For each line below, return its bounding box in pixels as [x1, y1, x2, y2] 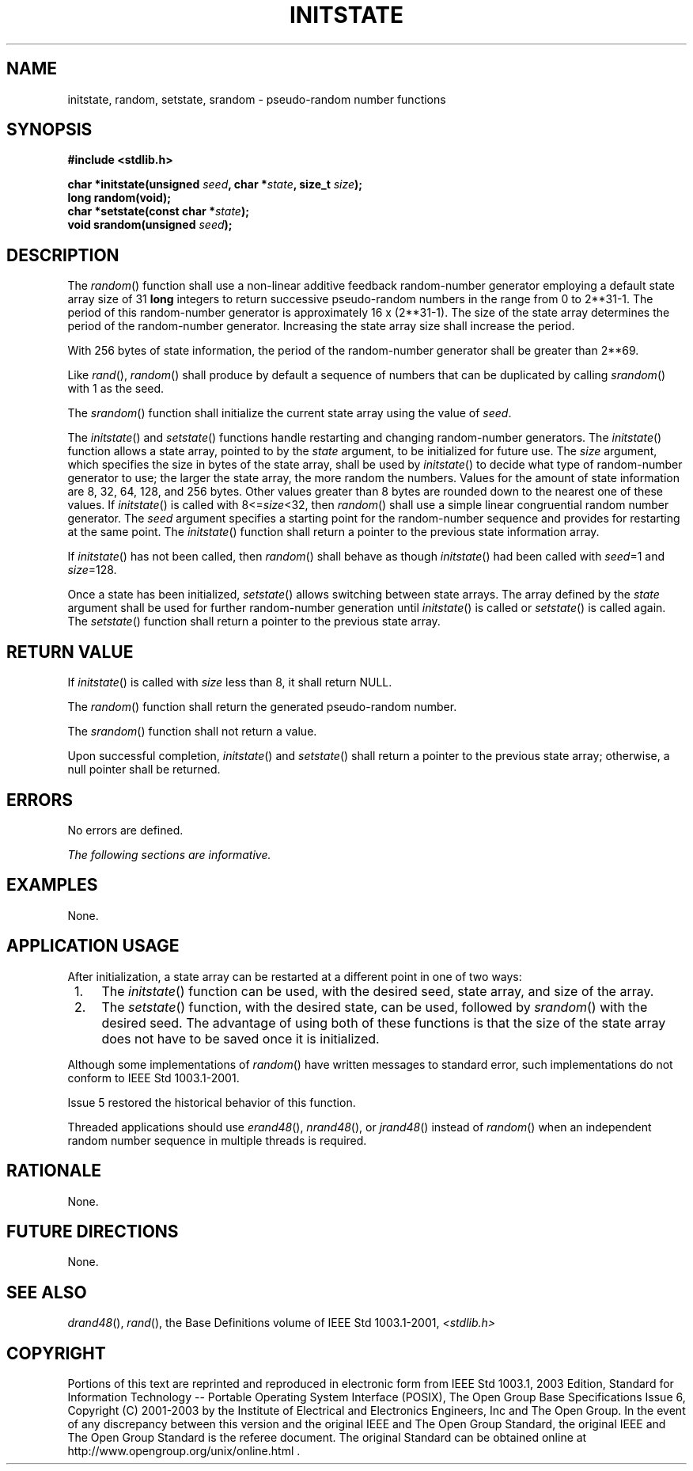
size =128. [67, 563, 117, 577]
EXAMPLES [6, 875, 98, 895]
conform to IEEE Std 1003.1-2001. [67, 1070, 240, 1085]
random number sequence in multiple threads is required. [67, 1133, 367, 1147]
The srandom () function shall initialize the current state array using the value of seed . [67, 406, 512, 420]
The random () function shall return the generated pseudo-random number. [67, 700, 457, 714]
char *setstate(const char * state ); [67, 204, 249, 219]
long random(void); [67, 191, 172, 205]
